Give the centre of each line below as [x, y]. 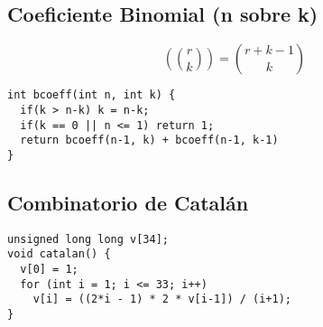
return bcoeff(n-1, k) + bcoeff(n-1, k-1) [149, 140]
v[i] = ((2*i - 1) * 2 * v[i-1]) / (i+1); [162, 299]
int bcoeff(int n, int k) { [92, 95]
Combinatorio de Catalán [128, 202]
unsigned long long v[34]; [88, 239]
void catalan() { [59, 254]
